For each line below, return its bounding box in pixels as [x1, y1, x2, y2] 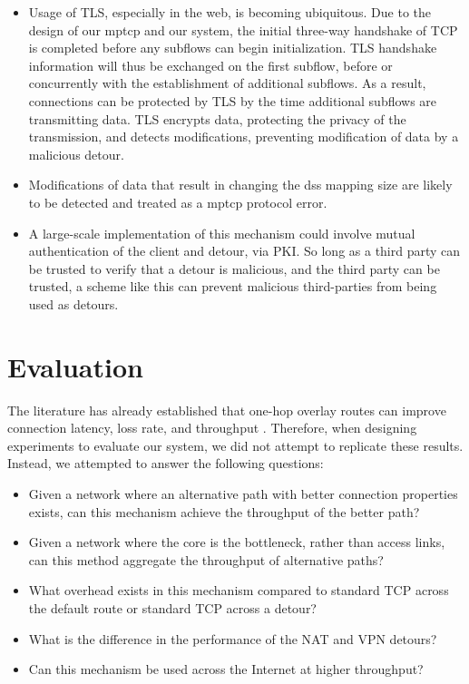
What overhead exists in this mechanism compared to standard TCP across [28, 581, 449, 600]
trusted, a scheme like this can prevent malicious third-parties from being [28, 277, 437, 296]
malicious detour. [28, 144, 124, 163]
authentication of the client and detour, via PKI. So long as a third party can [28, 241, 461, 260]
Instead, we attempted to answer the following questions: [7, 454, 324, 473]
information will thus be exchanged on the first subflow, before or [28, 55, 393, 74]
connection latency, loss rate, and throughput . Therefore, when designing [7, 418, 417, 437]
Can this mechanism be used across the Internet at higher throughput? [28, 660, 424, 679]
